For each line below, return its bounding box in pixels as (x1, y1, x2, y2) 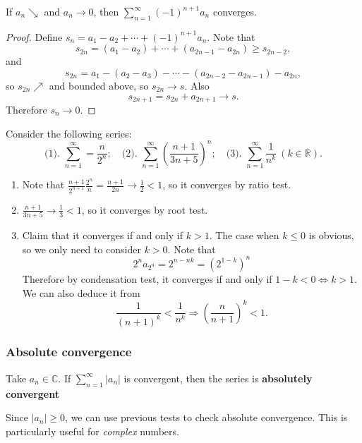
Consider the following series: (6, 126, 132, 140)
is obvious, (308, 228, 354, 243)
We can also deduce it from (22, 285, 140, 300)
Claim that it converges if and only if (22, 228, 183, 243)
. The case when (209, 228, 279, 243)
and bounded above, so (49, 78, 149, 92)
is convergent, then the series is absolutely (123, 370, 313, 385)
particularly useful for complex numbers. (6, 423, 179, 438)
